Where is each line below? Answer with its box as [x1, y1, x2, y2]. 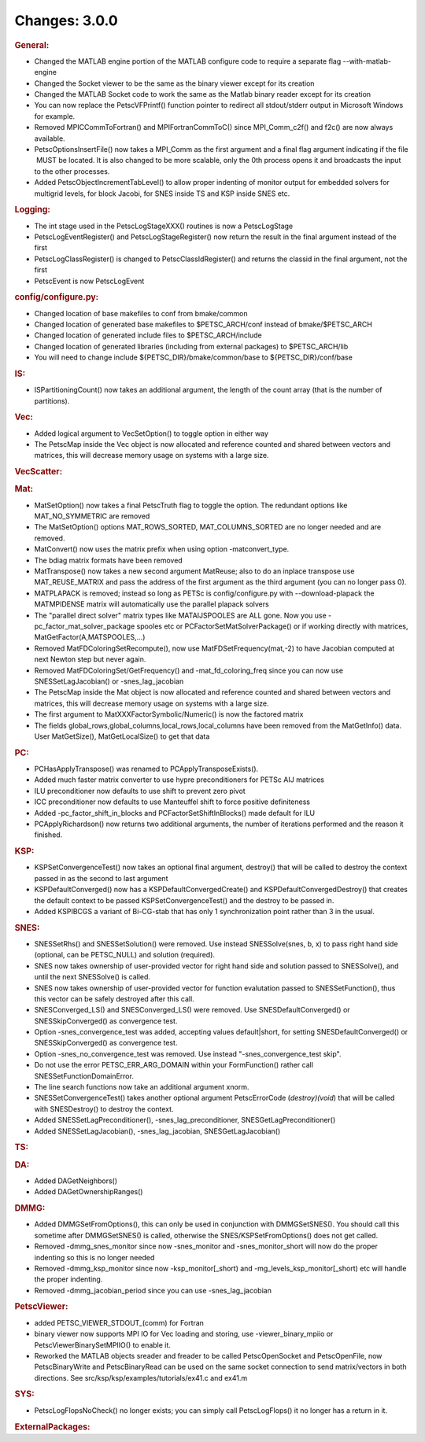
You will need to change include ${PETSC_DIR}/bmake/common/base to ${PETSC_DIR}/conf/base [34, 352, 353, 362]
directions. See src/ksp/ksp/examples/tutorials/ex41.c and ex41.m [34, 1373, 248, 1382]
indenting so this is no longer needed [34, 1252, 155, 1262]
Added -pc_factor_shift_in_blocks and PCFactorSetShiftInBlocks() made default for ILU [34, 808, 316, 817]
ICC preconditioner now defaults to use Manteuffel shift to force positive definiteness [34, 797, 311, 806]
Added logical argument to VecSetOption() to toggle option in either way [34, 429, 269, 438]
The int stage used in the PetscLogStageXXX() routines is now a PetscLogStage [34, 221, 294, 230]
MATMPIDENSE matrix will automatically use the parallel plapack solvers [34, 599, 269, 609]
